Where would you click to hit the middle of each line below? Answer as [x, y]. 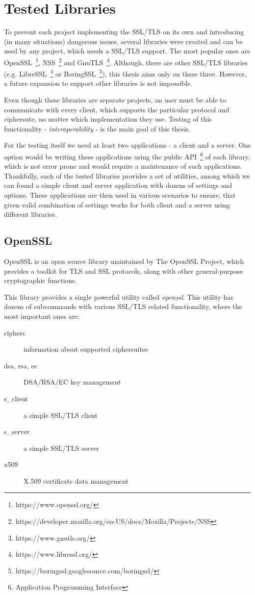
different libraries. [31, 214]
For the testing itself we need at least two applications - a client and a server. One [127, 145]
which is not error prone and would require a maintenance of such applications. [123, 166]
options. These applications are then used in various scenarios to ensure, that [120, 195]
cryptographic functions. [40, 280]
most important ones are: [42, 316]
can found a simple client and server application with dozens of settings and [118, 185]
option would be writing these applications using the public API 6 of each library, [127, 155]
